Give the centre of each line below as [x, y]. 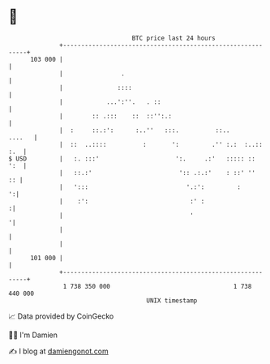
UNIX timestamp [172, 300]
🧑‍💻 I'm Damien [33, 335]
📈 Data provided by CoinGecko [61, 316]
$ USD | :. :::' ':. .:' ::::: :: [132, 158]
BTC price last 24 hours [174, 38]
